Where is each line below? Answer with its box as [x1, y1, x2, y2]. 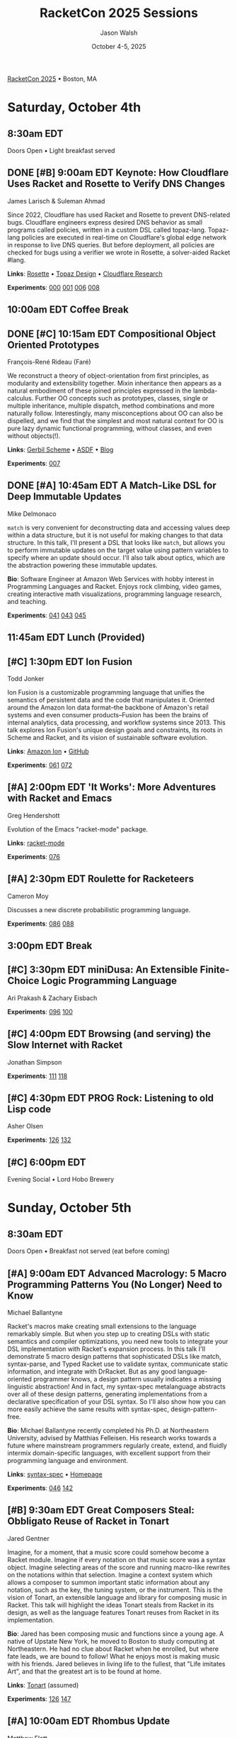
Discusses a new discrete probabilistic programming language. [7, 905, 191, 914]
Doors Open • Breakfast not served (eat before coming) [7, 1247, 170, 1255]
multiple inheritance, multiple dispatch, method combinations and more [7, 401, 215, 410]
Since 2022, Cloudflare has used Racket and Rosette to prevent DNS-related [7, 211, 231, 219]
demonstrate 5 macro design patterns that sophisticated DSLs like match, [7, 1352, 221, 1361]
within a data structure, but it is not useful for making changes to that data [7, 530, 224, 539]
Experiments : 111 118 [7, 1072, 68, 1080]
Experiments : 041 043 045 [7, 611, 86, 619]
